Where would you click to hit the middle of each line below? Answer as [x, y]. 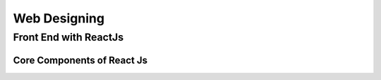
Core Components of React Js [80, 60]
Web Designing [59, 18]
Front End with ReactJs [68, 37]
